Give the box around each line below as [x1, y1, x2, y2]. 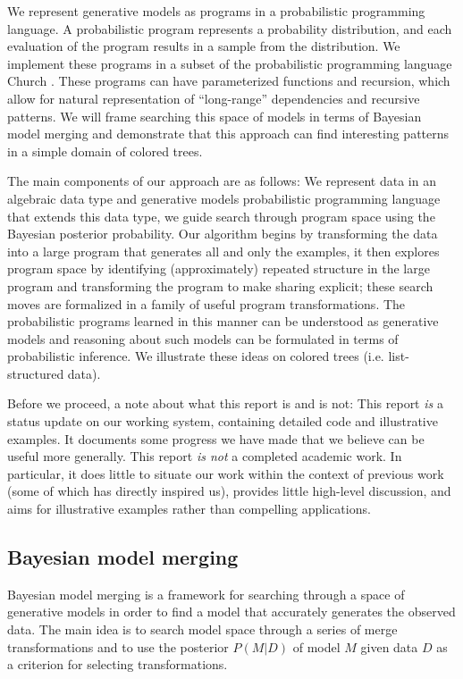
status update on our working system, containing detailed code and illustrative [7, 412, 438, 431]
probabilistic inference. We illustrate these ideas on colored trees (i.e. [7, 347, 384, 365]
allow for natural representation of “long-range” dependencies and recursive [7, 88, 420, 107]
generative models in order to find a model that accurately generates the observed [7, 602, 456, 621]
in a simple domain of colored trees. [7, 141, 203, 160]
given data [360, 637, 418, 656]
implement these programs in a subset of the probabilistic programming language [7, 54, 452, 72]
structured [7, 364, 64, 382]
